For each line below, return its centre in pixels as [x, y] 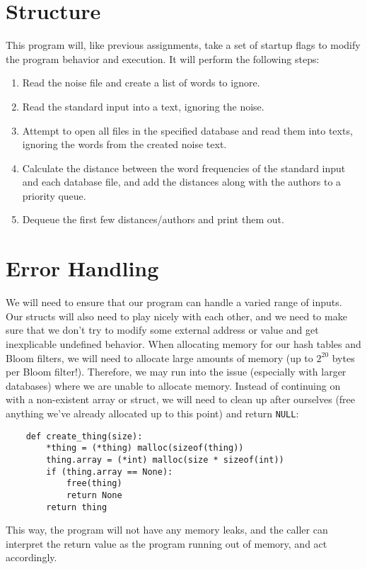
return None [94, 495]
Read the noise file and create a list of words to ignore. [141, 83]
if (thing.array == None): [110, 472]
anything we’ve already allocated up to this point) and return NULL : [152, 413]
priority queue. [54, 195]
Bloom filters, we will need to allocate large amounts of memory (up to [159, 357]
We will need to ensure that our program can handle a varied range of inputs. [174, 302]
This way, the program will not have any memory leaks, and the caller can [167, 530]
